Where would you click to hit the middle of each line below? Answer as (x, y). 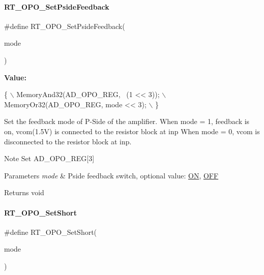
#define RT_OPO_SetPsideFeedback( (65, 26)
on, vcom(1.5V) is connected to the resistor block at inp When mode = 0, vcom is (132, 131)
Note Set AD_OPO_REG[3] (49, 158)
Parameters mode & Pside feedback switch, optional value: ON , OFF (111, 175)
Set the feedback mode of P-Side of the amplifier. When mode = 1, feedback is (127, 121)
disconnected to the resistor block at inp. (68, 141)
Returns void (24, 192)
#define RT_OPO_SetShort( (51, 232)
